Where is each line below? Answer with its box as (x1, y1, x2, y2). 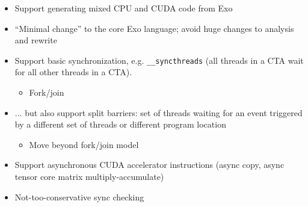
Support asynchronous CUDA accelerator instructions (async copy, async (14, 158, 285, 171)
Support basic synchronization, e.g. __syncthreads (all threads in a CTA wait (14, 54, 304, 66)
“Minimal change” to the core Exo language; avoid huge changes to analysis (14, 22, 294, 34)
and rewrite (14, 34, 57, 46)
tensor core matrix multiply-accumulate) (14, 170, 164, 182)
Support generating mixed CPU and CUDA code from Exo (14, 2, 233, 14)
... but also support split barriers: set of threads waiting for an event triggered (14, 106, 303, 119)
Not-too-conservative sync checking (14, 190, 144, 203)
